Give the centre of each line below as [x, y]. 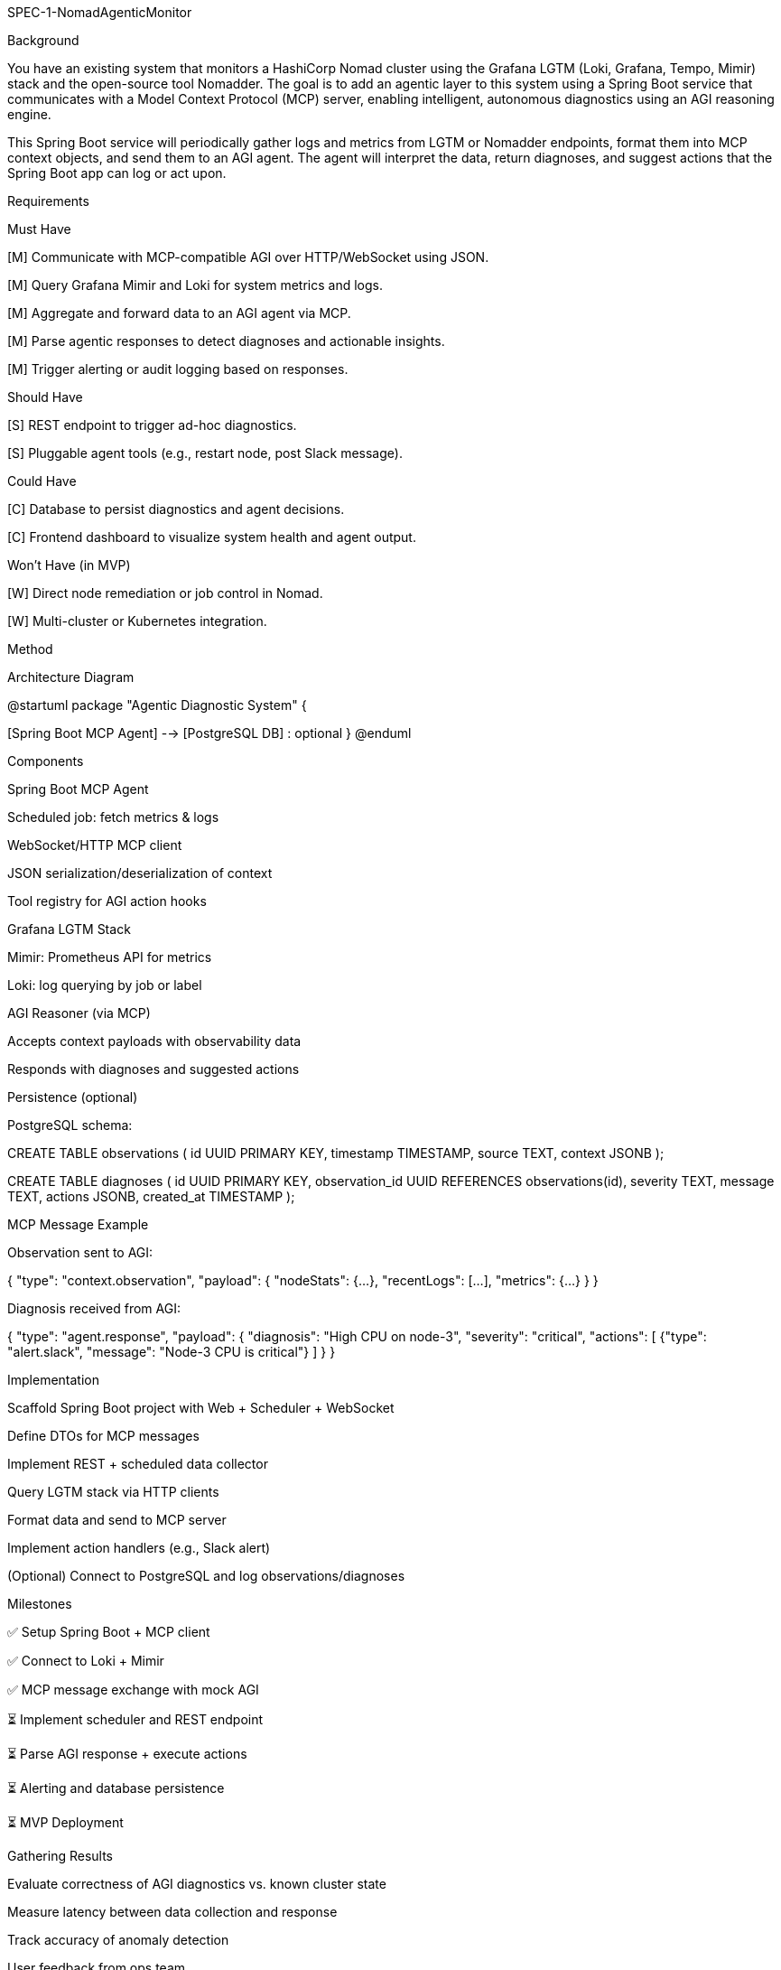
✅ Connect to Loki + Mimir [86, 1661]
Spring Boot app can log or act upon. [117, 173]
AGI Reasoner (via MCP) [79, 1013]
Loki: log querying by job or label [105, 985]
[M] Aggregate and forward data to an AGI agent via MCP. [179, 313]
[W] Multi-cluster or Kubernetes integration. [137, 621]
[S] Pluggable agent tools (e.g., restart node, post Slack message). [205, 453]
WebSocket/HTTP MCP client [95, 845]
